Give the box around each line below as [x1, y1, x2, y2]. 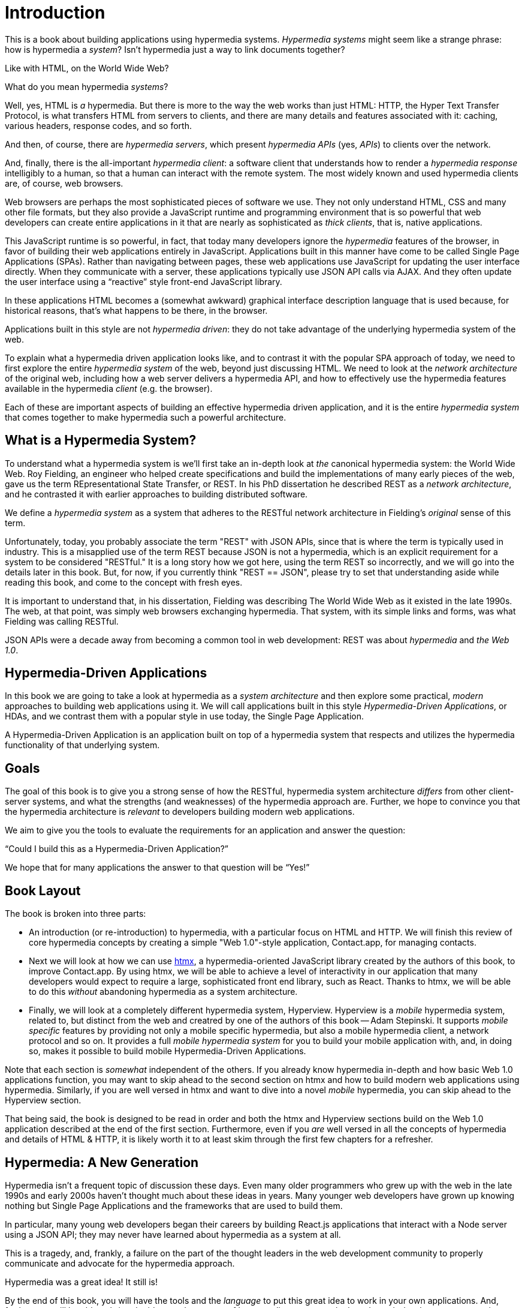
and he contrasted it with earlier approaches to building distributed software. [5, 488, 308, 499]
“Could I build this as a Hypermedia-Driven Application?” [5, 844, 229, 854]
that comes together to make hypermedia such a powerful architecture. [5, 412, 286, 422]
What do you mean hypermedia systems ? [5, 81, 168, 92]
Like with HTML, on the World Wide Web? [5, 62, 169, 73]
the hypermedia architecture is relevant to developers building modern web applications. [5, 806, 355, 817]
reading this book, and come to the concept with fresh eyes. [5, 577, 243, 587]
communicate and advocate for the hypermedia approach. [5, 1258, 235, 1268]
